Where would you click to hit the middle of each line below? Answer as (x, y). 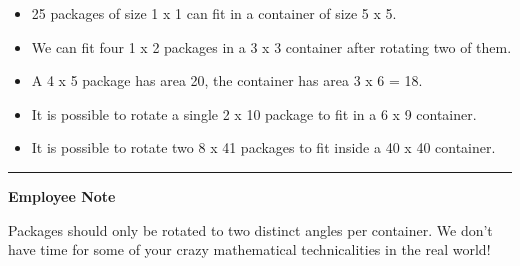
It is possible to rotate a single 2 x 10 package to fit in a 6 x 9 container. (254, 113)
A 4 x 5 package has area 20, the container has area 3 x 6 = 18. (227, 80)
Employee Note (62, 195)
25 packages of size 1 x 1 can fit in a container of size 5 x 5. (214, 13)
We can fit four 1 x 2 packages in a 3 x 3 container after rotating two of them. (271, 46)
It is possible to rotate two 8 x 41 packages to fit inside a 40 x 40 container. (263, 147)
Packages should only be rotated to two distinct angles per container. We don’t (250, 229)
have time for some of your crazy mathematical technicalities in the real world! (249, 249)
